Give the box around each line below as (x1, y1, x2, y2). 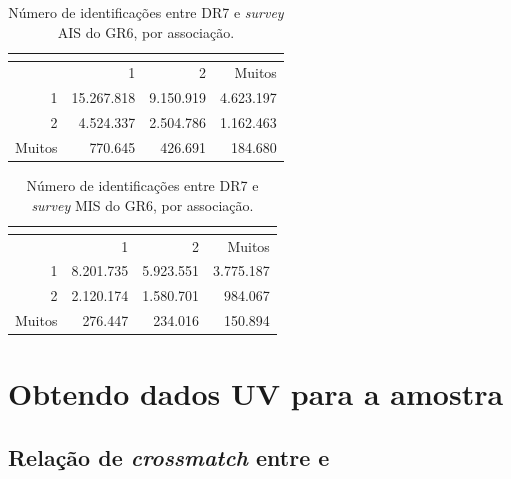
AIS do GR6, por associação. (57, 21, 235, 42)
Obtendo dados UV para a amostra (8, 373, 504, 414)
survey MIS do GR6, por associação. (31, 194, 254, 215)
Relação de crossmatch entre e (8, 441, 330, 472)
